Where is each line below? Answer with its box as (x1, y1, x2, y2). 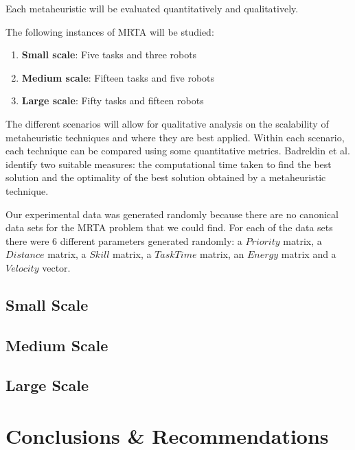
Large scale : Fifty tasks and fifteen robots (21, 93, 204, 108)
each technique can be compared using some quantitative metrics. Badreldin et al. (5, 143, 350, 158)
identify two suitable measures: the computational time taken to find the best (5, 156, 332, 171)
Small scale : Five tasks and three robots (21, 47, 197, 62)
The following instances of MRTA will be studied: (5, 24, 214, 38)
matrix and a (281, 247, 336, 261)
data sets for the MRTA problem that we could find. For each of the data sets (5, 220, 333, 235)
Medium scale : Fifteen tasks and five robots (21, 70, 215, 84)
